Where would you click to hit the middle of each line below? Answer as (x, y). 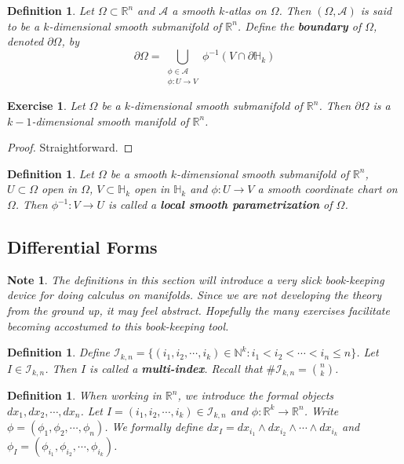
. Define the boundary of (299, 26)
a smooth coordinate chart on (328, 189)
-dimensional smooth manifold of (110, 121)
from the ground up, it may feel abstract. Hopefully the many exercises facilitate (198, 310)
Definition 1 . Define (58, 352)
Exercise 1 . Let (46, 106)
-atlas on (246, 10)
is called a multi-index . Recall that (176, 368)
